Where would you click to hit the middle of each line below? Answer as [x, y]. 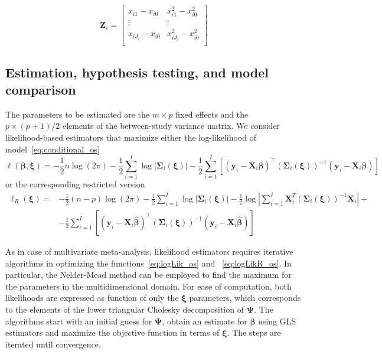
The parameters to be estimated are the [78, 114]
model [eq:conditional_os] [53, 149]
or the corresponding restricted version [75, 184]
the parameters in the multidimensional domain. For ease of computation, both [148, 286]
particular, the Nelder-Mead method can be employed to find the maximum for [148, 275]
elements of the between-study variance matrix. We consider [171, 126]
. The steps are [254, 332]
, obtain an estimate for [205, 321]
